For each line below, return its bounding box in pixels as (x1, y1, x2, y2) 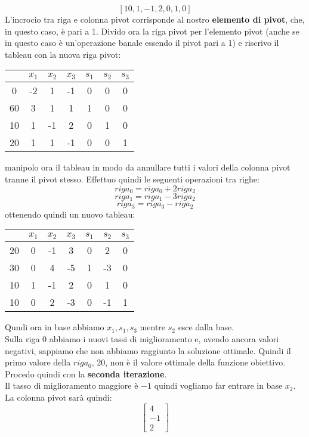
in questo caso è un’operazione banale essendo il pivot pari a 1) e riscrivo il (5, 36, 279, 49)
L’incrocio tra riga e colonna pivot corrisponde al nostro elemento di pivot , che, (5, 13, 305, 25)
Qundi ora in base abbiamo (5, 321, 104, 333)
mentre (140, 321, 166, 333)
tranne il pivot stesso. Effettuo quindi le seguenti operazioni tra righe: (5, 172, 259, 185)
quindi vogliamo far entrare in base (154, 379, 283, 392)
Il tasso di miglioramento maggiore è (5, 379, 138, 392)
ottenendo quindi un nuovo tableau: (5, 207, 135, 220)
